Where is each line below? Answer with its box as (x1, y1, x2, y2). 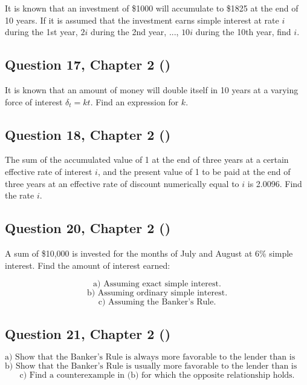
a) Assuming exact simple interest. (93, 280, 221, 289)
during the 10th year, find (195, 25, 291, 38)
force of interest (5, 95, 63, 108)
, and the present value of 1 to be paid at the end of (97, 165, 291, 177)
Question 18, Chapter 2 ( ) (5, 125, 171, 143)
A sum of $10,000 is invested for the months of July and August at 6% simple (5, 246, 293, 259)
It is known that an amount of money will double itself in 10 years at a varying (5, 83, 299, 96)
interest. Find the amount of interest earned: (5, 258, 170, 271)
